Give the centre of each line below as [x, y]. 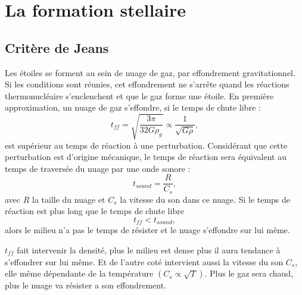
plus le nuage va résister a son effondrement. [86, 285]
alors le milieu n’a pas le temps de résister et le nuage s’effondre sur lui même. [147, 230]
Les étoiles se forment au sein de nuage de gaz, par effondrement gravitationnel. [150, 72]
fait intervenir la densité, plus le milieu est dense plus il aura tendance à [149, 250]
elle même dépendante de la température [79, 273]
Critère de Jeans [57, 47]
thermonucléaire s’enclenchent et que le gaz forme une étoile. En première [139, 95]
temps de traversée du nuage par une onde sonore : [98, 168]
